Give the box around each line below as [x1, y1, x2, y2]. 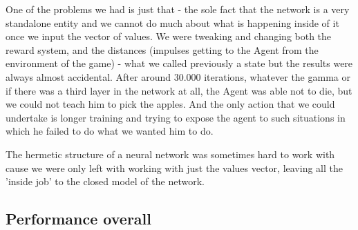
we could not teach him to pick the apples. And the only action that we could [6, 97, 335, 111]
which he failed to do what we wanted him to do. [6, 124, 214, 138]
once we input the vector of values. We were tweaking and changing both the [6, 29, 332, 44]
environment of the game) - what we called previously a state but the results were [6, 56, 353, 70]
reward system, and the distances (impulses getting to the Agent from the [6, 42, 319, 57]
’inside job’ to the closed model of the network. [6, 174, 205, 189]
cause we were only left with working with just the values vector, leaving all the [6, 160, 343, 175]
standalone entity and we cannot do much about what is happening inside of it [6, 15, 339, 30]
